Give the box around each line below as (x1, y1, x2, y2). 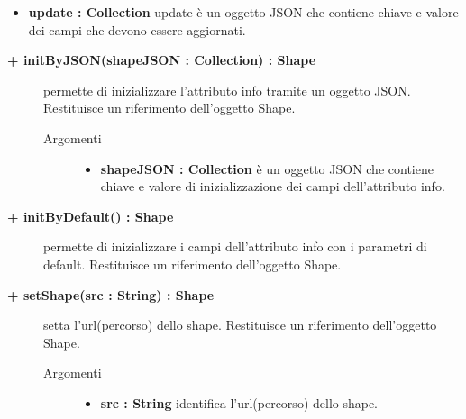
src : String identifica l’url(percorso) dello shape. (100, 393, 379, 412)
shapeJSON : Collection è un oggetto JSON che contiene (100, 159, 434, 178)
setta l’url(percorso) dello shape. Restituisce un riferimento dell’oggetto (43, 315, 437, 334)
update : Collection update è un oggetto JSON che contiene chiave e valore (28, 3, 459, 21)
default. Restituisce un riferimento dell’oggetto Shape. (43, 254, 342, 273)
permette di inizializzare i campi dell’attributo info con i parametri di (43, 237, 427, 256)
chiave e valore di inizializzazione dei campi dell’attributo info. (100, 177, 445, 196)
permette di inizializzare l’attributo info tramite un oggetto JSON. (43, 80, 411, 99)
